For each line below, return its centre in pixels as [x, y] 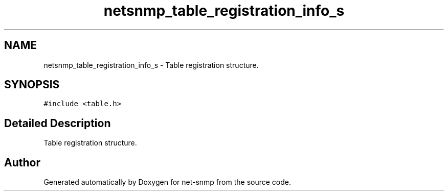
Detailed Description [58, 123]
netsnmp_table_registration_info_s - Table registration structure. [151, 65]
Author [22, 162]
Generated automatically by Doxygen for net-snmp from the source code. [167, 182]
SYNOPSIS [32, 85]
